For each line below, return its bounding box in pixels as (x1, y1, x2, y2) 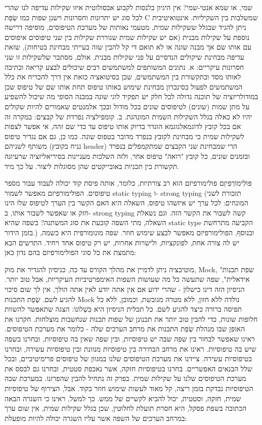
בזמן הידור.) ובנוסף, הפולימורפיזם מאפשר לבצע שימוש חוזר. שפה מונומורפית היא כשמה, (5, 227, 254, 238)
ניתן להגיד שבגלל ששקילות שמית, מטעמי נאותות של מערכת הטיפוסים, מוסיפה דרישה (5, 22, 246, 32)
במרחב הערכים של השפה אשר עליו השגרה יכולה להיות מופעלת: (5, 412, 187, 423)
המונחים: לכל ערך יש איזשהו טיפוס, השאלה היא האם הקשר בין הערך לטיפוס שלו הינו (5, 197, 248, 208)
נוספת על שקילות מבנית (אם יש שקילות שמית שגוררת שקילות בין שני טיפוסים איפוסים (5, 31, 249, 42)
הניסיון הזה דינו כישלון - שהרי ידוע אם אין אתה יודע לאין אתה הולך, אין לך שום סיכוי (5, 284, 245, 294)
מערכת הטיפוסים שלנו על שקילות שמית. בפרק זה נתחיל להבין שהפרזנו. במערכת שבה (5, 373, 246, 384)
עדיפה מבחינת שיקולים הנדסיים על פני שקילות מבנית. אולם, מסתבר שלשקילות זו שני (5, 51, 244, 62)
